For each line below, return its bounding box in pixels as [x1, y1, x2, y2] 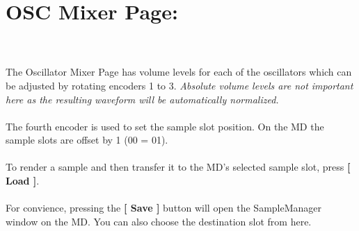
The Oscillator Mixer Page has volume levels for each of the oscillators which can [6, 65, 352, 79]
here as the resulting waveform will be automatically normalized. [6, 92, 279, 106]
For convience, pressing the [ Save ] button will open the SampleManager [6, 200, 322, 215]
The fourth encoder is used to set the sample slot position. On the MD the [6, 119, 324, 133]
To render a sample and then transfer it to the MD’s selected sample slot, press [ [6, 160, 351, 174]
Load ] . [6, 173, 40, 188]
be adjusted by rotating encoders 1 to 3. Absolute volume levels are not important [6, 78, 353, 92]
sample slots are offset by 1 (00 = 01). [6, 132, 168, 147]
